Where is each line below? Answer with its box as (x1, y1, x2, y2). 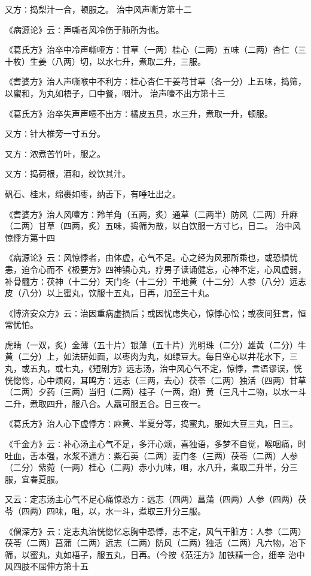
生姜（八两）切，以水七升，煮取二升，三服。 (29, 55, 206, 67)
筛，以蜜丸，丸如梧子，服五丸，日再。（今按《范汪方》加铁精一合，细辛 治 (5, 548, 297, 560)
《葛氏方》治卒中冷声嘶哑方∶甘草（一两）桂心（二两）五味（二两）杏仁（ (5, 43, 298, 56)
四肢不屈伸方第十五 (13, 560, 89, 572)
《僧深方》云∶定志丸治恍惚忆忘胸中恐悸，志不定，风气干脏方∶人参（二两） (5, 524, 306, 537)
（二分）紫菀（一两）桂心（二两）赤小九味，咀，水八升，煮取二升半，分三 (5, 461, 298, 474)
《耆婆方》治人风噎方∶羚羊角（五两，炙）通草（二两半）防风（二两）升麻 (5, 207, 298, 220)
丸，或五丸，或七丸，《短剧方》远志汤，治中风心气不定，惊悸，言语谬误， (5, 362, 294, 375)
